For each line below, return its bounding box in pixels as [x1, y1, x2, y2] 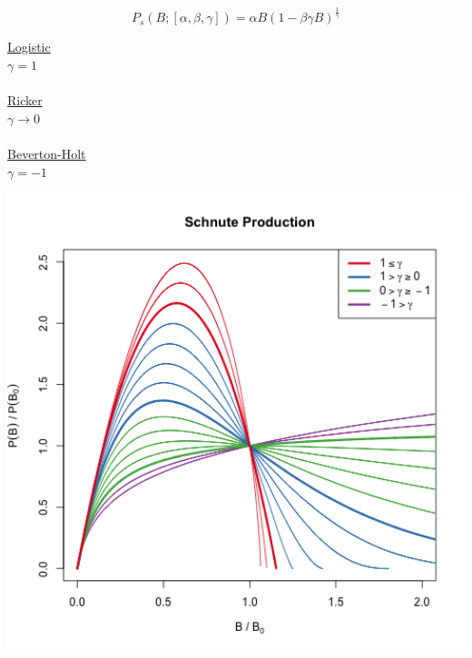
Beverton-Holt [7, 143, 86, 162]
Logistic [7, 37, 51, 56]
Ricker [7, 91, 43, 110]
